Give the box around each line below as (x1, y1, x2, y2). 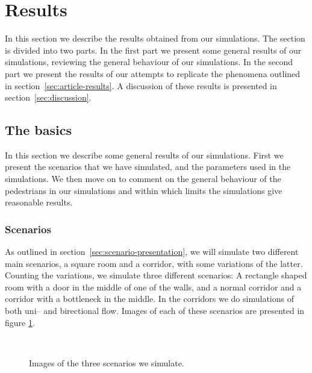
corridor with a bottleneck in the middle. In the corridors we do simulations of (5, 292, 294, 305)
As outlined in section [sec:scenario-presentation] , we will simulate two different (5, 245, 299, 258)
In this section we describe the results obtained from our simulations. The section (5, 32, 305, 45)
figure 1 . (5, 316, 35, 328)
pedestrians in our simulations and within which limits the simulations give (5, 184, 282, 196)
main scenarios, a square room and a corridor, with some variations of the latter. (5, 257, 303, 269)
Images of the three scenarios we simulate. (29, 356, 184, 369)
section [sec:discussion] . (5, 91, 92, 104)
